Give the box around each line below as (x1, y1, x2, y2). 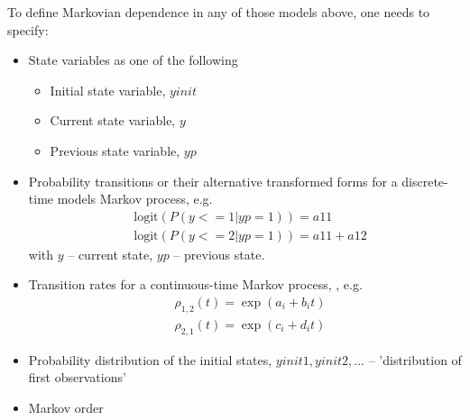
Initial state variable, (50, 80, 166, 99)
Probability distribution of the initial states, (28, 350, 272, 369)
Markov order (28, 397, 104, 416)
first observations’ (28, 368, 126, 387)
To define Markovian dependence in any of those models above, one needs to (7, 3, 430, 21)
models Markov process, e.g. (57, 189, 213, 208)
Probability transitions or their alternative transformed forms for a (28, 171, 398, 190)
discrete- (401, 171, 448, 190)
